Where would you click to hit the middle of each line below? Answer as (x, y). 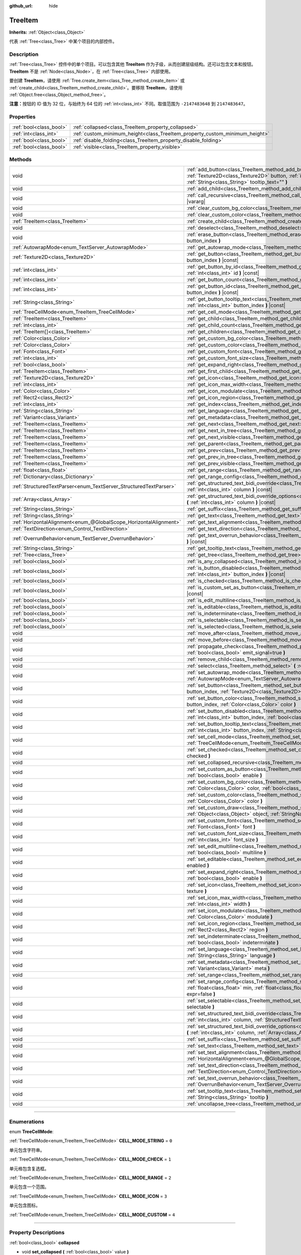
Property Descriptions (37, 1232)
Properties (23, 117)
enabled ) (198, 865)
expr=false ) (201, 994)
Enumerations (27, 1121)
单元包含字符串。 (27, 1150)
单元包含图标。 (25, 1205)
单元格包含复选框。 (29, 1168)
